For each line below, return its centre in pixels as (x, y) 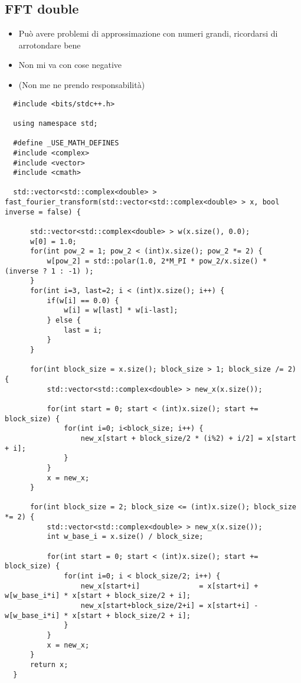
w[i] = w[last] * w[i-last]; (121, 310)
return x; (49, 664)
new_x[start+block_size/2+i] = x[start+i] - (169, 606)
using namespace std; (55, 123)
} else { (64, 321)
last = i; (83, 330)
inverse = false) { (43, 212)
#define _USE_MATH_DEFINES (66, 143)
